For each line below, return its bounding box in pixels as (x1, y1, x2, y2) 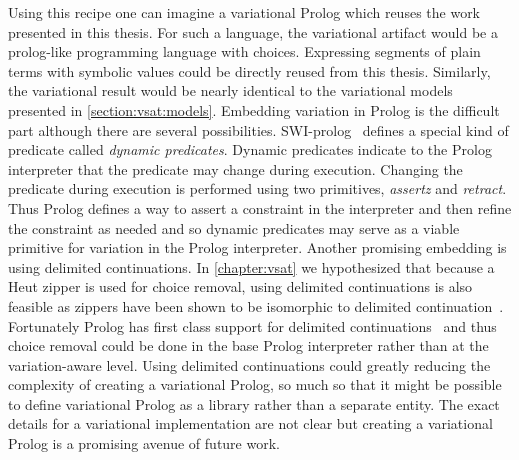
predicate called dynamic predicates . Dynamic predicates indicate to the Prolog (8, 139, 492, 160)
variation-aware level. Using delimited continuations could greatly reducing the (8, 354, 491, 375)
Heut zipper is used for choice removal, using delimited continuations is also (8, 276, 473, 297)
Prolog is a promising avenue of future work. (8, 433, 280, 454)
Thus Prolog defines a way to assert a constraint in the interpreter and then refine (8, 197, 512, 218)
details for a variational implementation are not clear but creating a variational (8, 413, 493, 434)
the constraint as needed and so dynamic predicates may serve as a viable (8, 217, 460, 238)
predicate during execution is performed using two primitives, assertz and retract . (8, 178, 507, 199)
